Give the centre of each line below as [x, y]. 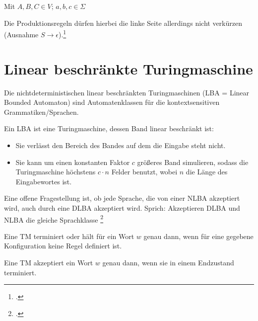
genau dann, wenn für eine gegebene [198, 236]
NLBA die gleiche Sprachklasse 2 [54, 219]
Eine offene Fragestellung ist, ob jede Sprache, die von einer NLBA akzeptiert [122, 198]
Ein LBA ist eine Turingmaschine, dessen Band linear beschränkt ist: [109, 128]
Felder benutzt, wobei [144, 172]
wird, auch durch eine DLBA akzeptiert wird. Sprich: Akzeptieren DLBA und [122, 207]
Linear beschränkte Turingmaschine [129, 68]
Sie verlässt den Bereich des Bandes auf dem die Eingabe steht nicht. [121, 145]
